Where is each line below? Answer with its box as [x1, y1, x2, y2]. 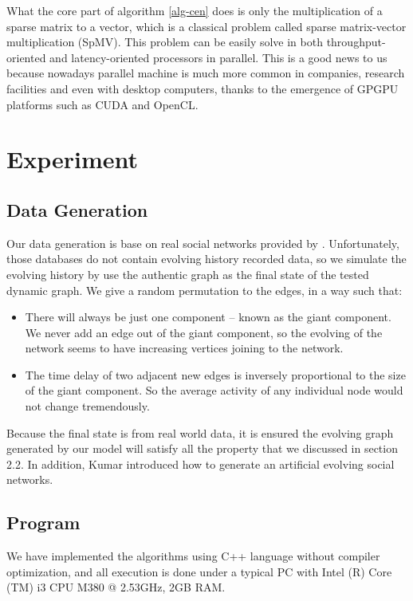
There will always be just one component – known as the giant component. [25, 308, 391, 325]
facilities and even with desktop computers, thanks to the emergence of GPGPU [6, 80, 399, 96]
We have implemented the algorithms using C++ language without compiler [6, 548, 380, 564]
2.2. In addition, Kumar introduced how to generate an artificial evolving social [6, 455, 395, 472]
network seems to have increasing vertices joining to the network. [25, 340, 344, 356]
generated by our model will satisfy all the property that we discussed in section [6, 440, 398, 457]
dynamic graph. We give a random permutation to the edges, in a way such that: [6, 281, 403, 298]
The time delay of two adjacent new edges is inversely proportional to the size [25, 366, 406, 383]
